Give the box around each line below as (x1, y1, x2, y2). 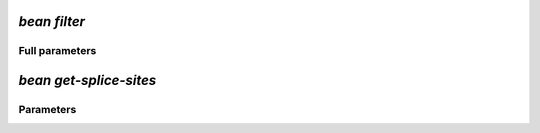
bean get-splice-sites (18, 72, 157, 89)
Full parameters (18, 44, 97, 58)
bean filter (18, 13, 85, 30)
